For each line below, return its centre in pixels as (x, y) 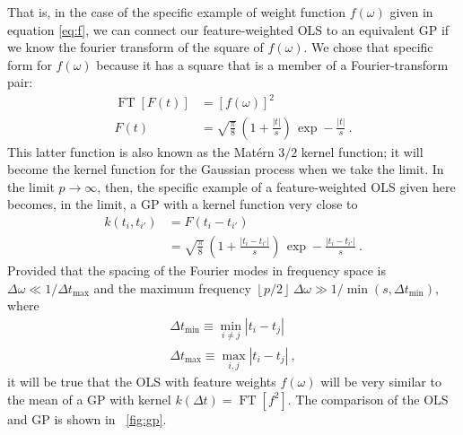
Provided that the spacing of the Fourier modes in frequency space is (197, 270)
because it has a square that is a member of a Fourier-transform (272, 64)
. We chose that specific (368, 47)
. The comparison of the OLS (368, 399)
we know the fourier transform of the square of (135, 47)
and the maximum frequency (172, 287)
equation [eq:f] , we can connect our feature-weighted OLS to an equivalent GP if (228, 29)
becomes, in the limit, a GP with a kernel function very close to (183, 204)
